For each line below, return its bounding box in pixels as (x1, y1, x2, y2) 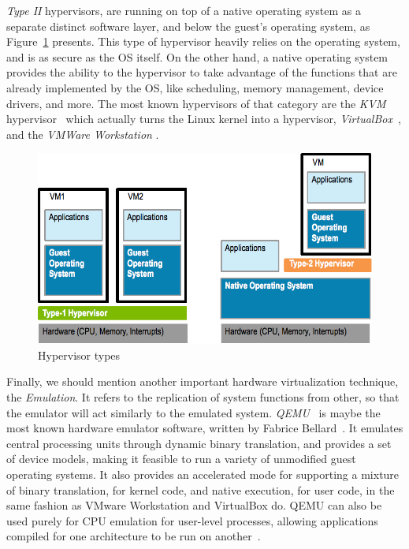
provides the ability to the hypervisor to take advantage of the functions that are (6, 64, 397, 80)
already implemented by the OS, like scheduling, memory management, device (6, 79, 384, 95)
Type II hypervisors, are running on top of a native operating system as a (6, 2, 361, 18)
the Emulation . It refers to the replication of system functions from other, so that (6, 388, 400, 405)
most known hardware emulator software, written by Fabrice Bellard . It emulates (6, 420, 403, 436)
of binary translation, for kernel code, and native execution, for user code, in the (6, 481, 395, 498)
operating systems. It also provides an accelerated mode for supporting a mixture (6, 465, 400, 482)
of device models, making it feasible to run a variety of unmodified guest (6, 450, 356, 467)
